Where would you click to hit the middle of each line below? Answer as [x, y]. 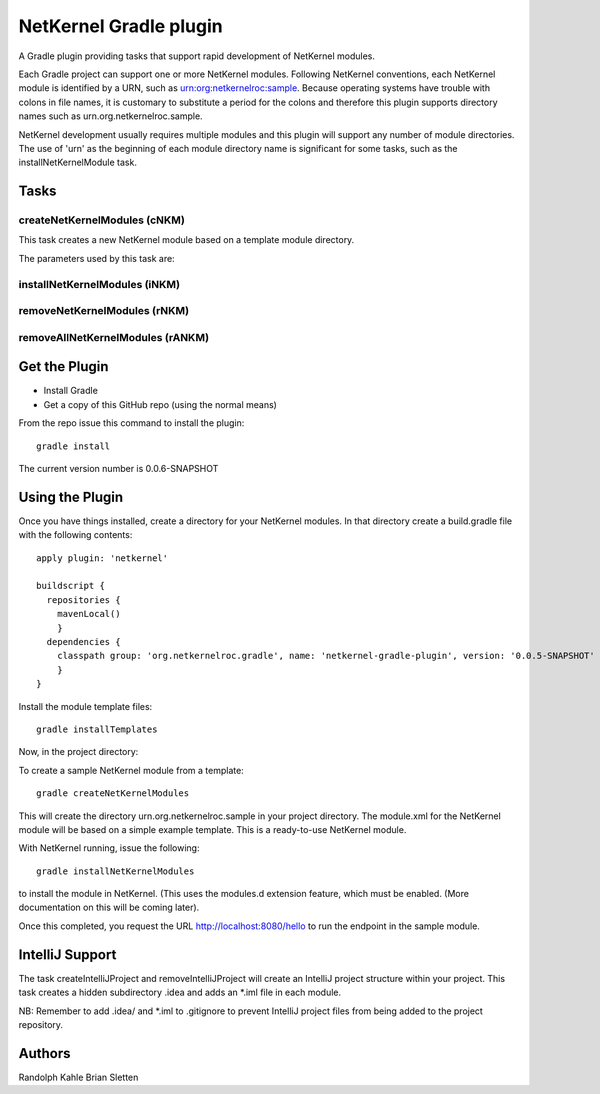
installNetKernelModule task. [77, 162]
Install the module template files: [85, 706]
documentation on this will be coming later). [109, 907]
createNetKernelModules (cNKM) [101, 220]
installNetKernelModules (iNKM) [99, 284]
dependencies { [83, 642]
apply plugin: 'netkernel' [102, 558]
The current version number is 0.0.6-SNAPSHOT [118, 468]
